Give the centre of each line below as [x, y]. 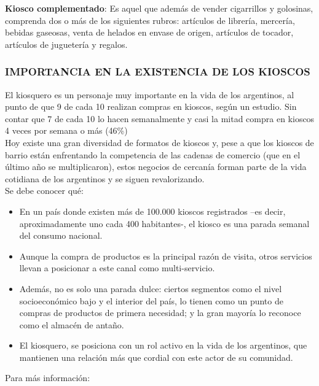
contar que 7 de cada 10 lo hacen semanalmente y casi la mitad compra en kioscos [160, 118]
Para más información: [48, 378]
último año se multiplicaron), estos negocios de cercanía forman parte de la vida [156, 167]
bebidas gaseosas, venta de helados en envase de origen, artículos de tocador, [149, 32]
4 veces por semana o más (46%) [66, 130]
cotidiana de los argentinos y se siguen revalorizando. [105, 178]
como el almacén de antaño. [72, 324]
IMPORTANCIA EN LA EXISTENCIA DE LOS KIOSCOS [158, 71]
